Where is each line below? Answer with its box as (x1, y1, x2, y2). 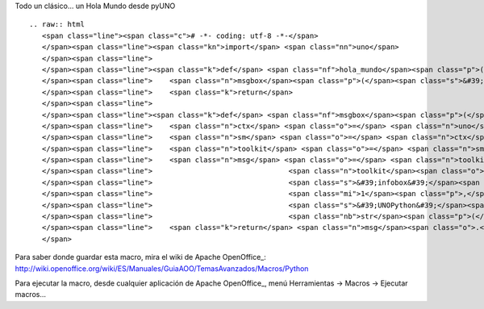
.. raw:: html (29, 20, 85, 29)
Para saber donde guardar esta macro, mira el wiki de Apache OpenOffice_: (15, 253, 266, 262)
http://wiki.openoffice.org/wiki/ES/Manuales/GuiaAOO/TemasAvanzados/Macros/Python (15, 263, 309, 274)
